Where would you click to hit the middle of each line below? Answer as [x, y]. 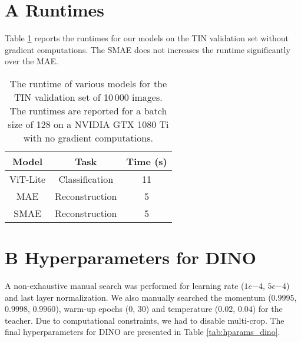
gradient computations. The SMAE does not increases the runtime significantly [148, 49]
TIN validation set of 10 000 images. [88, 97]
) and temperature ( [182, 309]
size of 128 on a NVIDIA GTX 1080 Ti [88, 124]
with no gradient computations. [88, 137]
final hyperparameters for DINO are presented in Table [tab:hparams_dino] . [143, 332]
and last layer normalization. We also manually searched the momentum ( [138, 297]
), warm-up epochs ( [92, 309]
